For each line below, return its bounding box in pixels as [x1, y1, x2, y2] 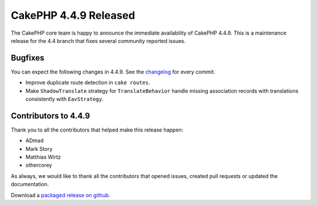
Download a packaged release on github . [11, 191, 111, 199]
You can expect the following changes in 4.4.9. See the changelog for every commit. [11, 68, 215, 75]
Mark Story [25, 145, 53, 152]
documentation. [11, 181, 49, 188]
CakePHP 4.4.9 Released [11, 9, 135, 22]
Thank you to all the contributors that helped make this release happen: [11, 126, 184, 133]
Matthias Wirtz [25, 153, 61, 161]
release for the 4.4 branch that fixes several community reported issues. [11, 37, 186, 44]
